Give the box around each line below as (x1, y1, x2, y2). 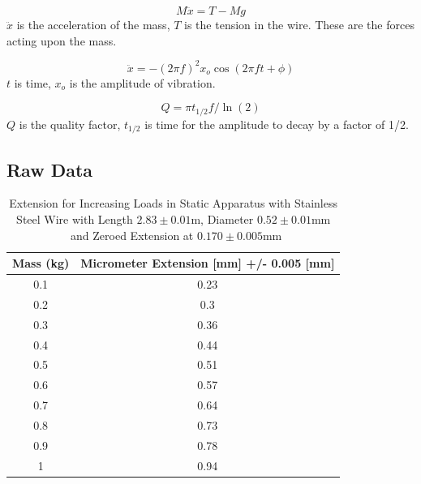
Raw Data (6, 156, 93, 182)
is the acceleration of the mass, (16, 16, 170, 32)
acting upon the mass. (6, 32, 117, 49)
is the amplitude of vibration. (69, 74, 216, 91)
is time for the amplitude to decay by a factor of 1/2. (144, 115, 409, 132)
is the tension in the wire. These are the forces (184, 16, 415, 32)
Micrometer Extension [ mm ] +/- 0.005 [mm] (80, 255, 335, 272)
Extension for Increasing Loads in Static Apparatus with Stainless (9, 195, 337, 212)
